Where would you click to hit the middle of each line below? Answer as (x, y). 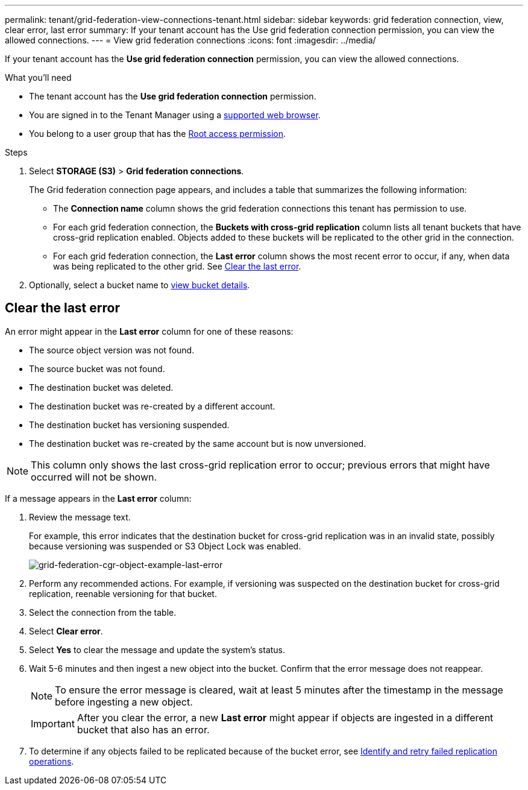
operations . (52, 761)
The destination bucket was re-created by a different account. (152, 406)
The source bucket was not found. (97, 368)
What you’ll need (38, 77)
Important (53, 723)
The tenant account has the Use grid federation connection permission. (173, 96)
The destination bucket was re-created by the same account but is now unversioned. (198, 443)
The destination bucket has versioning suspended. (129, 425)
